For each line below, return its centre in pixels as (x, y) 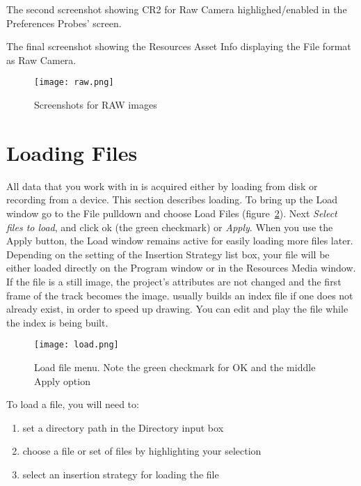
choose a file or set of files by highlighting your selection (142, 451)
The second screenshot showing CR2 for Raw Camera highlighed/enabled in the (177, 9)
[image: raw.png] (74, 83)
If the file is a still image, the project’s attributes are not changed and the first (174, 281)
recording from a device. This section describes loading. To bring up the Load (172, 199)
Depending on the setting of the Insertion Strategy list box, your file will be (168, 254)
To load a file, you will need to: (73, 404)
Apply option (62, 381)
